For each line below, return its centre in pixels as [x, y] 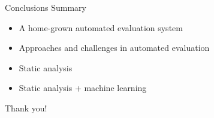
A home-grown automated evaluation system [101, 27]
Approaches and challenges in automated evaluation [114, 48]
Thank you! [26, 108]
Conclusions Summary [46, 7]
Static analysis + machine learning [83, 88]
